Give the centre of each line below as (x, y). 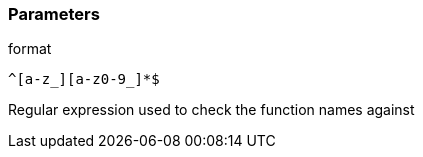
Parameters (54, 14)
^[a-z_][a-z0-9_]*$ (84, 79)
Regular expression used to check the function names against (211, 110)
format (30, 49)
